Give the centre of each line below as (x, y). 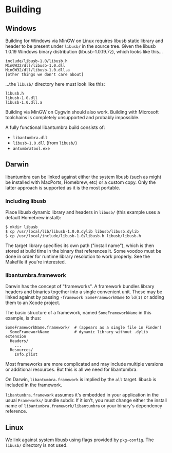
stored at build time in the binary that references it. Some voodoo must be (83, 251)
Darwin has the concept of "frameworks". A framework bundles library (80, 287)
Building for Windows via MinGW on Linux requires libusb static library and (84, 41)
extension (16, 337)
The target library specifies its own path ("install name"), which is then (80, 246)
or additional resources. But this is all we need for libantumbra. (71, 370)
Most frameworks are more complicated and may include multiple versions (84, 364)
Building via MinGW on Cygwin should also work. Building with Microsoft (82, 112)
